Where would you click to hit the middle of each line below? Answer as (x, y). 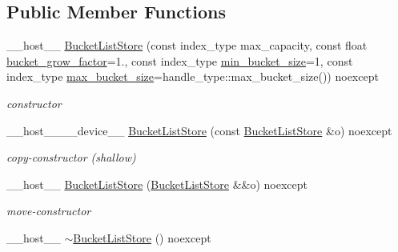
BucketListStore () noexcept (142, 237)
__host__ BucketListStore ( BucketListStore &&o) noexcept (157, 184)
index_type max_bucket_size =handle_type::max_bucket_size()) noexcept (193, 76)
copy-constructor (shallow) (71, 157)
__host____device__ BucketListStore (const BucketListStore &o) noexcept (199, 130)
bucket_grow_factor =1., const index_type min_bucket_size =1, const (180, 60)
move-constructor (49, 211)
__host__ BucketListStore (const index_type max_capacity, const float (187, 45)
